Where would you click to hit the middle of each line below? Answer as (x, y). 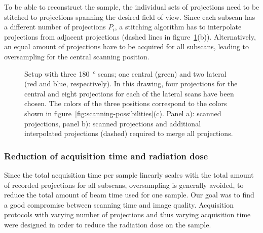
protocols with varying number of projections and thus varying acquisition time (127, 214)
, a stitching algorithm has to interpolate (178, 27)
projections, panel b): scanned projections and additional (113, 123)
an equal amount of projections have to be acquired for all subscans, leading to (127, 46)
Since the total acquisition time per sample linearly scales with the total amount (129, 174)
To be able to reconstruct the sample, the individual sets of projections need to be (132, 7)
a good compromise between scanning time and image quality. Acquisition (119, 204)
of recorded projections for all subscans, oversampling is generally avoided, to (124, 185)
